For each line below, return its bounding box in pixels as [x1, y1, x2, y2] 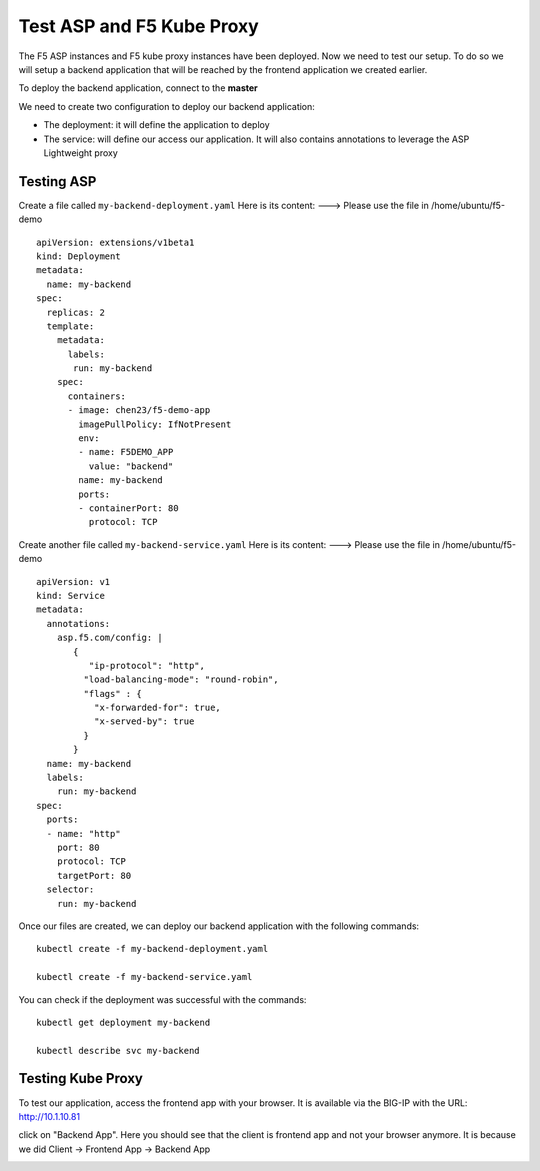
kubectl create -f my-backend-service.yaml [36, 971, 253, 983]
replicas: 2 [46, 306, 105, 318]
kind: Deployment [36, 250, 121, 262]
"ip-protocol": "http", [88, 660, 205, 671]
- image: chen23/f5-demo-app [67, 405, 211, 416]
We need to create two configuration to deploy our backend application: [18, 100, 315, 112]
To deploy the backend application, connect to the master [18, 82, 259, 94]
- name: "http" [46, 828, 121, 839]
